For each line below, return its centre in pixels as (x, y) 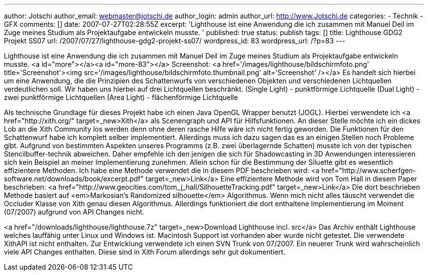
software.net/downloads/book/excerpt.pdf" (74, 179)
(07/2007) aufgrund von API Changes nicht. (74, 212)
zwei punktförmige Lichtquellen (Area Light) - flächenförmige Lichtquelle (121, 97)
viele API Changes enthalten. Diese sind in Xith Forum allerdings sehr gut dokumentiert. (145, 252)
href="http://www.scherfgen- (369, 170)
